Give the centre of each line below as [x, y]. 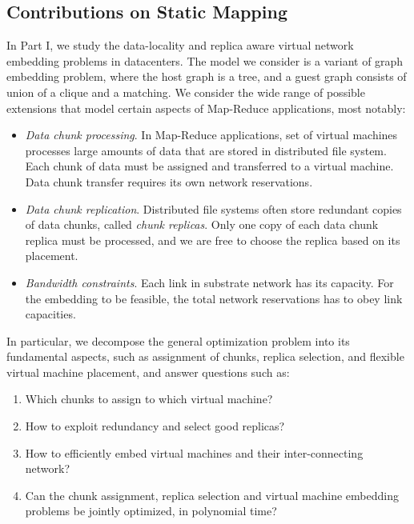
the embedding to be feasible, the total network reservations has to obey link [214, 298]
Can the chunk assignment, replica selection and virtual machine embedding [212, 495]
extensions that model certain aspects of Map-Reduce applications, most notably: [206, 108]
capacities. [50, 314]
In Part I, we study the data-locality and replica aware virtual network [180, 45]
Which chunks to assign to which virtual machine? [149, 399]
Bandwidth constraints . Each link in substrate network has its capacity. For [209, 282]
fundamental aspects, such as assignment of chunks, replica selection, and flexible [205, 356]
